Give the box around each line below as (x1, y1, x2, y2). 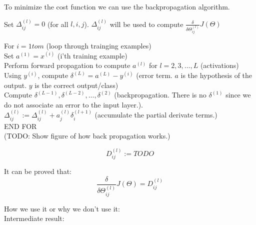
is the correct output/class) (34, 79, 118, 90)
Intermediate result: (4, 213, 64, 223)
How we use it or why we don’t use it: (4, 203, 120, 213)
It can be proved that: (4, 166, 71, 176)
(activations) (200, 60, 239, 70)
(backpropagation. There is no (114, 89, 206, 100)
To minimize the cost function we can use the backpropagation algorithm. (4, 1, 230, 11)
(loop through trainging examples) (46, 40, 151, 51)
